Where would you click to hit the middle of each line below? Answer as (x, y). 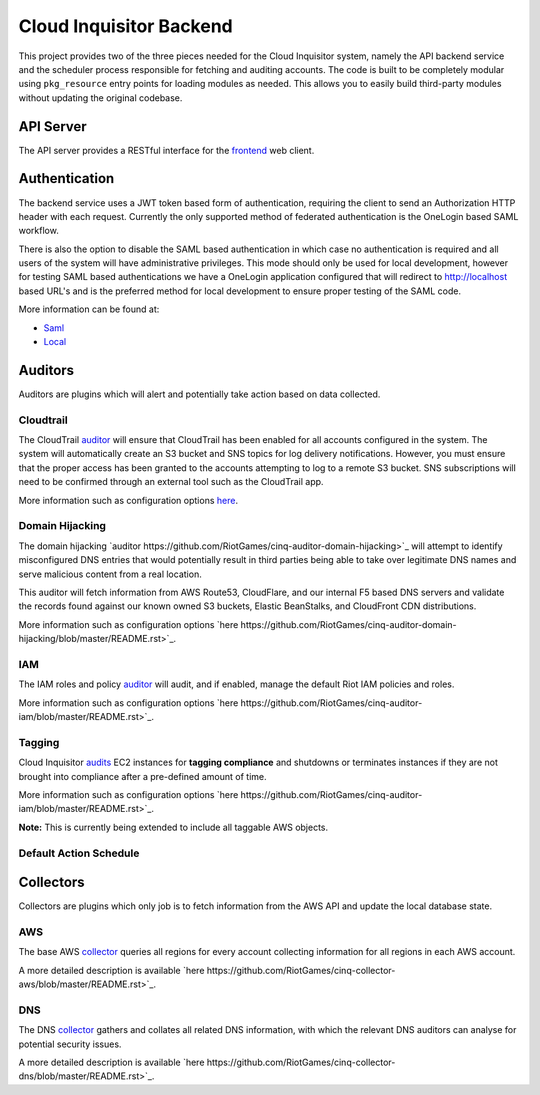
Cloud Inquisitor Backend (126, 26)
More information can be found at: (89, 309)
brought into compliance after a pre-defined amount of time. (142, 776)
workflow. (38, 231)
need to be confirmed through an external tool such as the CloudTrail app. (171, 482)
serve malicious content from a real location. (110, 574)
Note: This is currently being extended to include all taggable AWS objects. (173, 827)
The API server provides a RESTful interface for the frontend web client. (166, 150)
